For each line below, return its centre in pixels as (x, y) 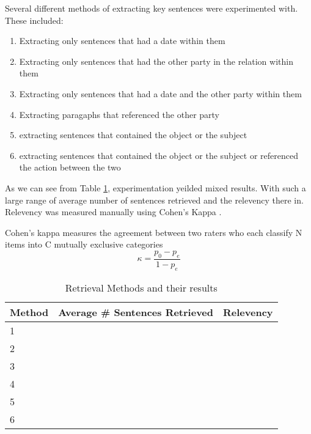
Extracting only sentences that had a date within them (122, 41)
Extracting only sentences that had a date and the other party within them (160, 93)
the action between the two (70, 167)
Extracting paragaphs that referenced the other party (119, 114)
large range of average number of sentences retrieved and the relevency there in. (154, 200)
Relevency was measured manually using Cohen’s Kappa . (113, 212)
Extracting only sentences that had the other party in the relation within (156, 61)
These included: (34, 20)
